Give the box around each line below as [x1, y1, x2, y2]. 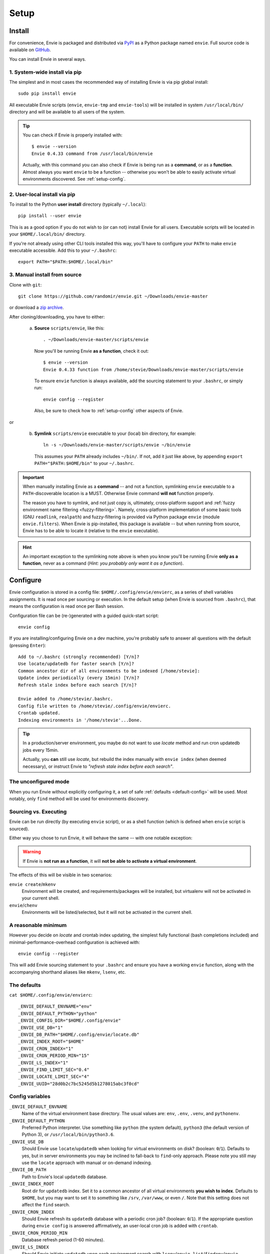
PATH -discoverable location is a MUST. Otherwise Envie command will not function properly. [22, 491, 214, 497]
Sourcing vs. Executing [9, 808, 67, 815]
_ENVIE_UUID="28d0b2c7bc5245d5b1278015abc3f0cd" [18, 1081, 139, 1086]
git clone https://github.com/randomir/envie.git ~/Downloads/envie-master [18, 293, 208, 299]
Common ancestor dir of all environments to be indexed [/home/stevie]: [18, 668, 200, 674]
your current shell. [21, 895, 59, 901]
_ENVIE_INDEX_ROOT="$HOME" [18, 1039, 84, 1044]
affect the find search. [21, 1202, 70, 1208]
